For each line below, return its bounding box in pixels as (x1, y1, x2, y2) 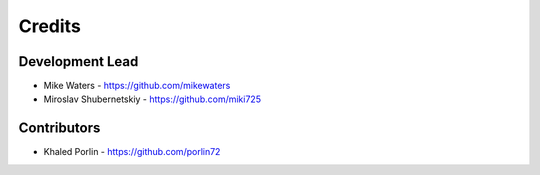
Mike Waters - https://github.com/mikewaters (43, 80, 231, 92)
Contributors (18, 120, 101, 137)
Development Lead (18, 53, 139, 70)
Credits (18, 15, 82, 37)
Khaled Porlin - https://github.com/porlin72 (43, 146, 221, 158)
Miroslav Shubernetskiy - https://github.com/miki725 (43, 93, 262, 105)
